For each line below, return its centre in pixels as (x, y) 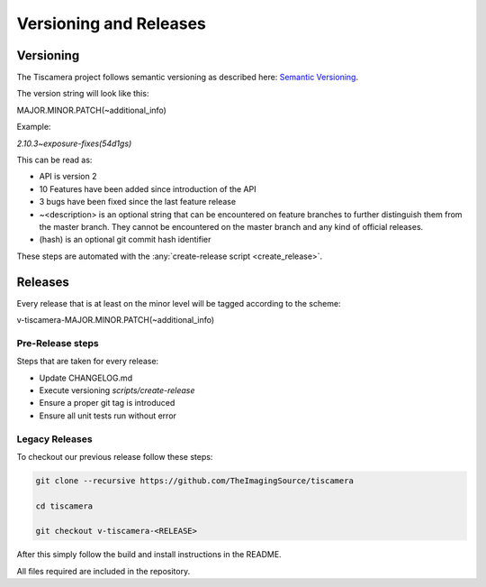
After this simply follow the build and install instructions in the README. (149, 555)
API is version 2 (68, 177)
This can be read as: (54, 160)
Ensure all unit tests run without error (108, 416)
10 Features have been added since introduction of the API (148, 188)
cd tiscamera (64, 506)
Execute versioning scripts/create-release (117, 390)
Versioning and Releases (112, 23)
